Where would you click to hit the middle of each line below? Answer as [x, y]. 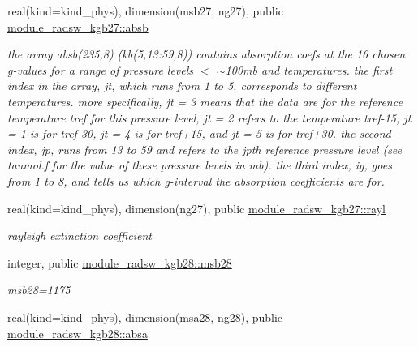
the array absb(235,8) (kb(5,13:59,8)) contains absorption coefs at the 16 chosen [207, 54]
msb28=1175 [39, 290]
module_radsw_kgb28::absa [78, 333]
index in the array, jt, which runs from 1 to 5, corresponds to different [182, 86]
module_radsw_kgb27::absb [78, 26]
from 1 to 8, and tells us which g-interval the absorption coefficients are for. [196, 180]
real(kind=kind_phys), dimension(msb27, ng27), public [145, 11]
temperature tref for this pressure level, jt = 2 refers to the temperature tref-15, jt [209, 117]
